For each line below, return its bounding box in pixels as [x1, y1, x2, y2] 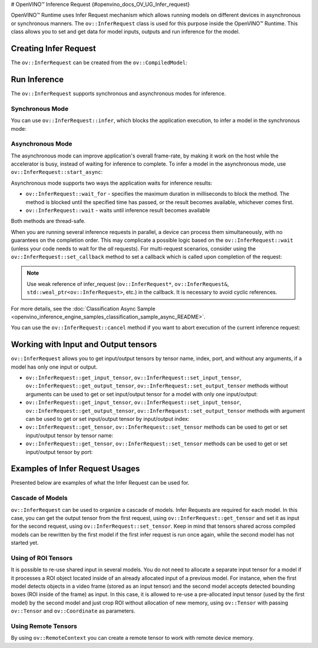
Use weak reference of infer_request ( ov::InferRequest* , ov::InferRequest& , [26, 280, 229, 287]
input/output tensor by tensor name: [25, 432, 114, 439]
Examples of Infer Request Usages [11, 463, 140, 474]
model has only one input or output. [11, 363, 98, 370]
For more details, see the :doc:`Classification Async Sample [11, 305, 155, 312]
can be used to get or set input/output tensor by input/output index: [25, 415, 190, 422]
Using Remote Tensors [11, 622, 78, 630]
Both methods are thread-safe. [11, 218, 86, 225]
